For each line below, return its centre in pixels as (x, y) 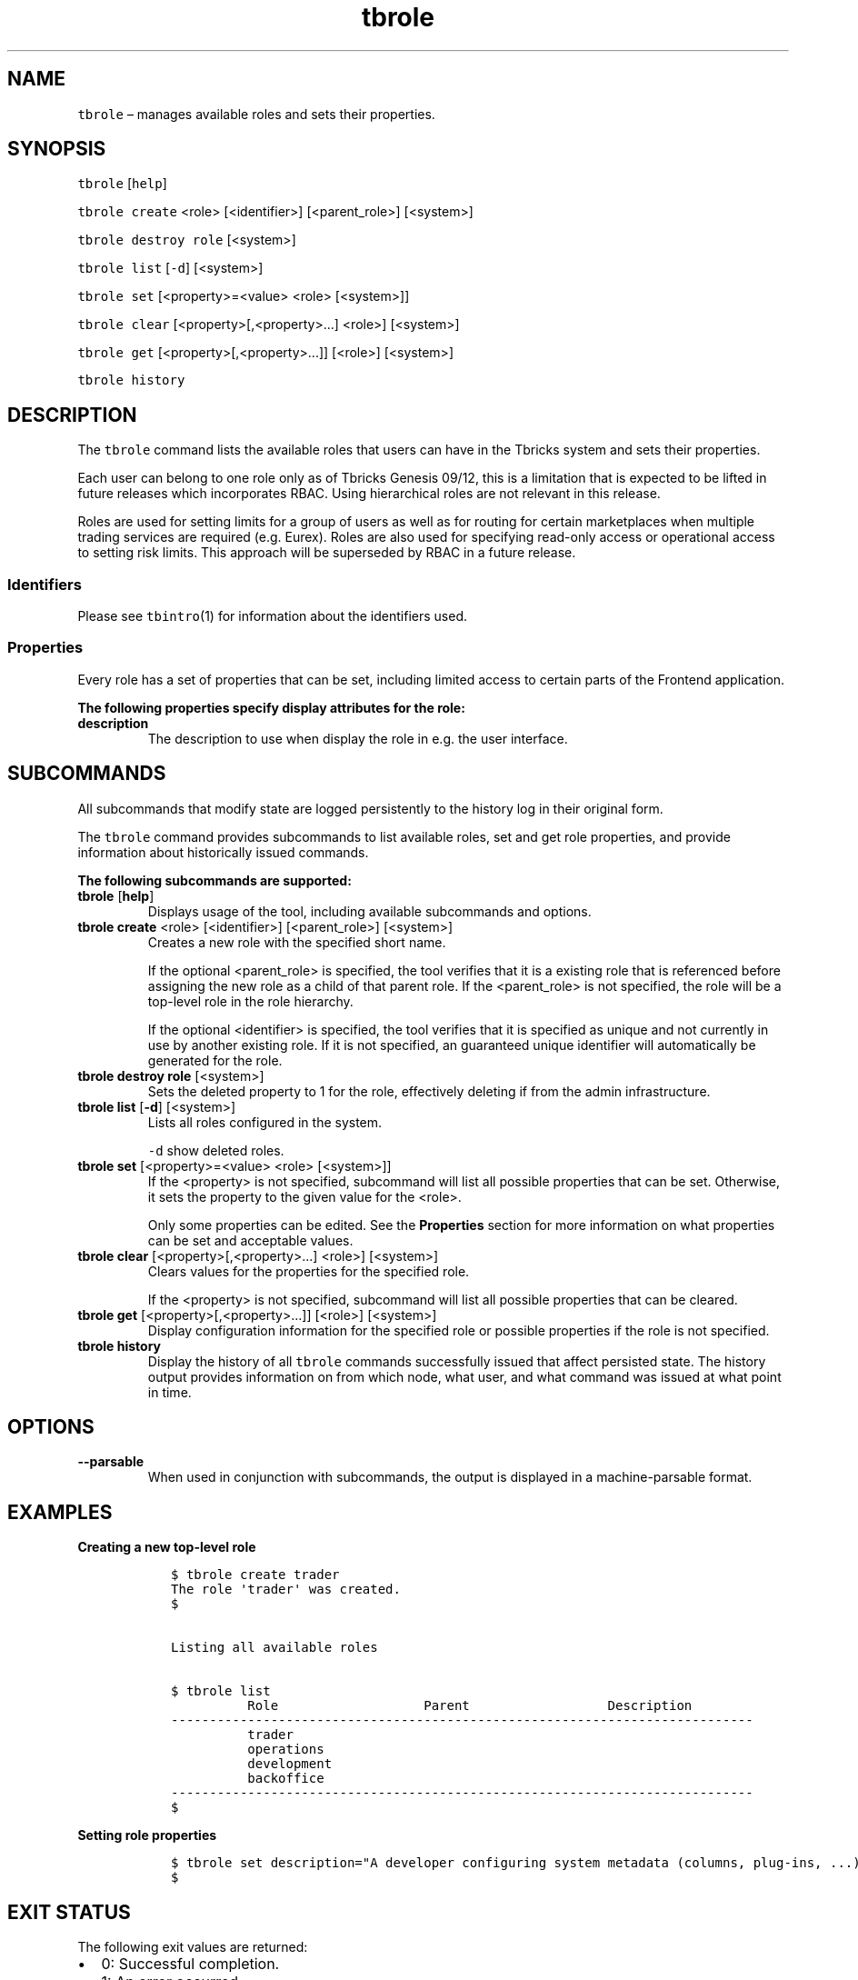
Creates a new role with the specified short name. (297, 942)
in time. (170, 1392)
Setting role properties (147, 1835)
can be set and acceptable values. (250, 1240)
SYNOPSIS (57, 149)
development (290, 1764)
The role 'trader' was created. (286, 1590)
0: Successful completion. (190, 1964)
